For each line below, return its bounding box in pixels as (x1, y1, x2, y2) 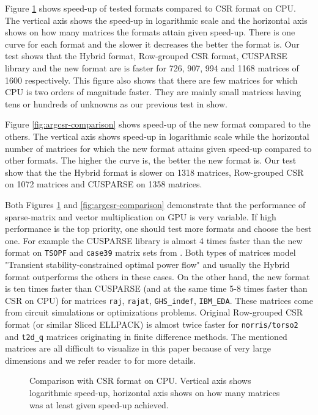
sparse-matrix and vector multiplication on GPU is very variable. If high (5, 210, 276, 223)
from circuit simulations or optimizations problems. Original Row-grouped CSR (5, 306, 303, 319)
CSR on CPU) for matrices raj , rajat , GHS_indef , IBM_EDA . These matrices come (5, 294, 313, 306)
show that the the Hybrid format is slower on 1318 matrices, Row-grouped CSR (5, 165, 304, 178)
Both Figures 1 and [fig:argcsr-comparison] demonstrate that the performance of (5, 198, 306, 211)
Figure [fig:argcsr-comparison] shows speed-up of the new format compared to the (5, 118, 311, 131)
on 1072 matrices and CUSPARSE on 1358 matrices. (5, 178, 202, 190)
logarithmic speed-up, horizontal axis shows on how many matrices (29, 386, 280, 399)
